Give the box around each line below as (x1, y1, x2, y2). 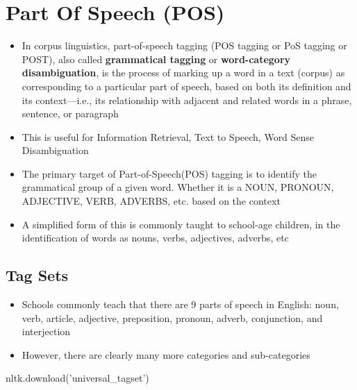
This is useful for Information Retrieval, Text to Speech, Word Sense (22, 129, 315, 144)
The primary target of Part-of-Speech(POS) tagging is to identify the (22, 166, 317, 180)
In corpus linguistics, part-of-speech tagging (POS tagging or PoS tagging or (22, 38, 347, 53)
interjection (22, 324, 71, 339)
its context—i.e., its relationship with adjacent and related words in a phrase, (22, 92, 352, 107)
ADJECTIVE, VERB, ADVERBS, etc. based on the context (22, 194, 281, 208)
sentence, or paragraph (22, 106, 119, 121)
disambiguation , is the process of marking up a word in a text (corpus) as (22, 65, 345, 80)
